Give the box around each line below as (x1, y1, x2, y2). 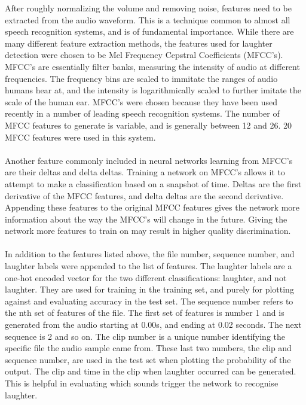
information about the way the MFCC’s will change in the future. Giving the (5, 212, 287, 225)
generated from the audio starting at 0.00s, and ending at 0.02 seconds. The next (5, 318, 302, 331)
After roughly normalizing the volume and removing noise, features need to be (5, 2, 292, 14)
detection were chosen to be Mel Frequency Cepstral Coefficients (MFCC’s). (5, 48, 283, 61)
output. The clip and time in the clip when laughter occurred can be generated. (5, 365, 296, 377)
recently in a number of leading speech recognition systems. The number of (5, 107, 280, 120)
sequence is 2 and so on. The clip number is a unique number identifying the (5, 330, 285, 342)
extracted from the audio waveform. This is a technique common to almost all (5, 13, 290, 26)
